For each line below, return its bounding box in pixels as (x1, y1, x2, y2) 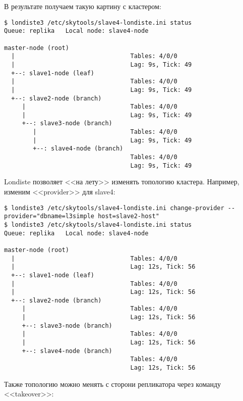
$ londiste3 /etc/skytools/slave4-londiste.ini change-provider (4, 204, 224, 212)
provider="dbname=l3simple (4, 213, 94, 220)
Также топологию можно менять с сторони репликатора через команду (4, 378, 221, 389)
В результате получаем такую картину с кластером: (4, 1, 161, 11)
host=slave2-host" (98, 213, 159, 220)
